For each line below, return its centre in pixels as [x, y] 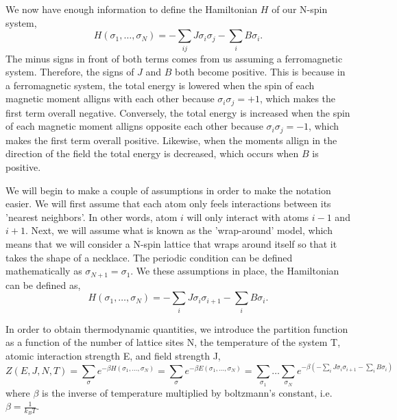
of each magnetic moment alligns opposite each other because [134, 126]
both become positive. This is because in [260, 72]
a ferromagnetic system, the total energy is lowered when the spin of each [160, 85]
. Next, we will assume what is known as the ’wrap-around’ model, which [179, 230]
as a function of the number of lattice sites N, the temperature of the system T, [173, 342]
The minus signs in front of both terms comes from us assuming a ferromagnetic [174, 58]
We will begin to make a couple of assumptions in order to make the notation [168, 190]
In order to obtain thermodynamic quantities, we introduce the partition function [177, 328]
